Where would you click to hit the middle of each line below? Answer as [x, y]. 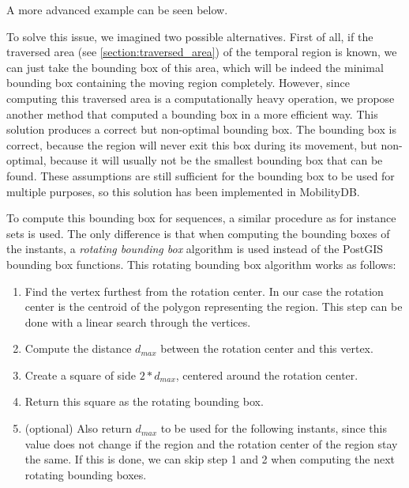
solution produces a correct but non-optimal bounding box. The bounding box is [201, 129]
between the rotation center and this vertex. [267, 348]
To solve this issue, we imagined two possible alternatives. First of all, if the [190, 36]
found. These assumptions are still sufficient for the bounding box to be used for [201, 175]
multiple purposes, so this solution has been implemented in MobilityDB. [183, 191]
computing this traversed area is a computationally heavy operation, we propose [201, 98]
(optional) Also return [78, 428]
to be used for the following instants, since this [274, 428]
